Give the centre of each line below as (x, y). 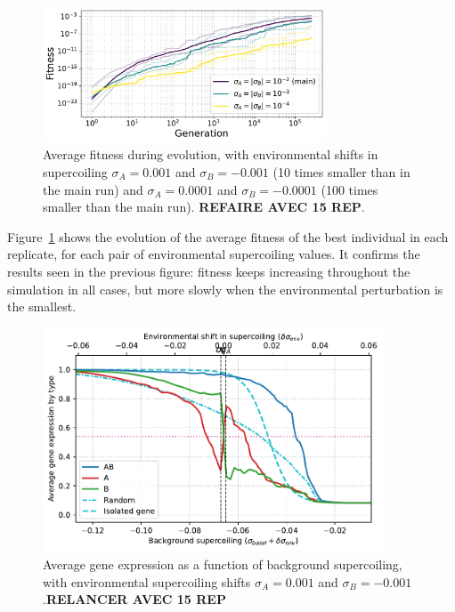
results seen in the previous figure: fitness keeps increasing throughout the (209, 271)
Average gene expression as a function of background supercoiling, (223, 564)
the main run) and (93, 189)
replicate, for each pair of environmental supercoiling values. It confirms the (214, 254)
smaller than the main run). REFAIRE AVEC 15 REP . (204, 207)
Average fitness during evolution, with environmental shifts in (211, 154)
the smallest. (42, 306)
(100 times (349, 189)
